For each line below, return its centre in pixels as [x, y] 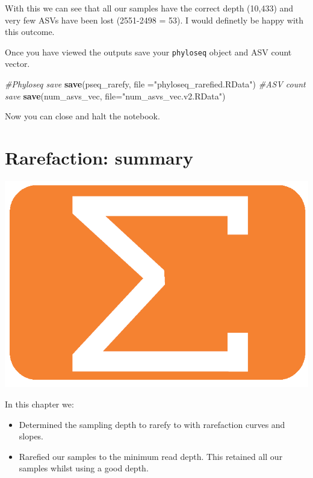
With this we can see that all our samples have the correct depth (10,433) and [149, 8]
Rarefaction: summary [99, 157]
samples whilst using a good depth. [84, 468]
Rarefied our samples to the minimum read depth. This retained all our [151, 456]
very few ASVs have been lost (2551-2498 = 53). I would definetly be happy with [154, 20]
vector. [17, 64]
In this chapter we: [39, 404]
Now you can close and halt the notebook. [82, 116]
